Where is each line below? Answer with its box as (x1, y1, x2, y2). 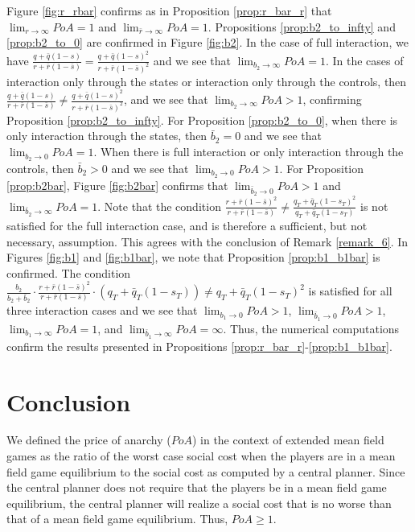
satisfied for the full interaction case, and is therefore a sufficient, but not (6, 217, 368, 233)
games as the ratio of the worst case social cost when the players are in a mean (6, 447, 396, 464)
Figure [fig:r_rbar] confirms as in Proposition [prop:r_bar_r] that (6, 2, 332, 19)
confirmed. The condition (6, 264, 131, 281)
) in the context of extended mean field (191, 431, 384, 448)
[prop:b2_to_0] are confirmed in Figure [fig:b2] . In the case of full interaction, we (6, 34, 409, 51)
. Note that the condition (97, 197, 221, 214)
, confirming (302, 91, 362, 107)
